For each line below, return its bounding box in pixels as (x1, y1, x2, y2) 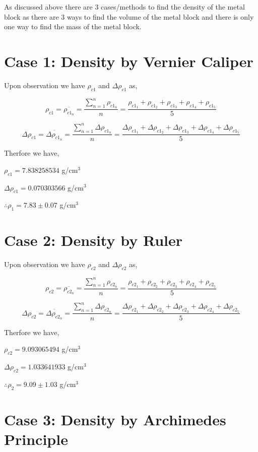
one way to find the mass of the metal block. (4, 21, 142, 32)
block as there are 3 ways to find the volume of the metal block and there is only (4, 11, 254, 22)
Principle (4, 428, 68, 449)
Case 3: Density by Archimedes (4, 409, 226, 429)
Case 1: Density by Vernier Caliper (4, 50, 253, 71)
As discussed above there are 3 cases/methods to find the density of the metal (4, 2, 245, 12)
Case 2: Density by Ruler (4, 230, 183, 250)
